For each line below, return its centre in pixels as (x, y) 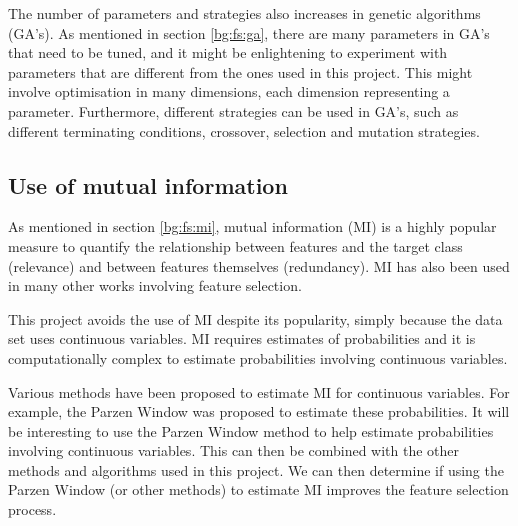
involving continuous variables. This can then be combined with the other (234, 450)
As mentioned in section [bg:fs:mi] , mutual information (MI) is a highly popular (252, 226)
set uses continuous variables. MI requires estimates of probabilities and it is (242, 338)
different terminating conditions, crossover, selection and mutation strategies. (244, 130)
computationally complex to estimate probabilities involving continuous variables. (258, 357)
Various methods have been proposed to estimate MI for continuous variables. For (259, 391)
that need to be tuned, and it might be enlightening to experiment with (228, 52)
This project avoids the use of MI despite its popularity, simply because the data (255, 318)
